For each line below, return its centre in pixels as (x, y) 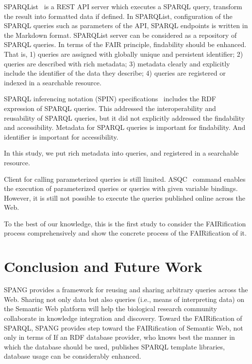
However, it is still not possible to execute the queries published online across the (125, 198)
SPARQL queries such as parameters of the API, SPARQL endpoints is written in (126, 25)
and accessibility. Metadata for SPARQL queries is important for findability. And (125, 127)
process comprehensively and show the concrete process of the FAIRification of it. (125, 233)
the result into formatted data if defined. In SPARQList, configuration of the (118, 16)
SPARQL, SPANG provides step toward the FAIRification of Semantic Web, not (124, 327)
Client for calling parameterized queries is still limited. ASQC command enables (125, 179)
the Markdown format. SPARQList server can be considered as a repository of (120, 35)
